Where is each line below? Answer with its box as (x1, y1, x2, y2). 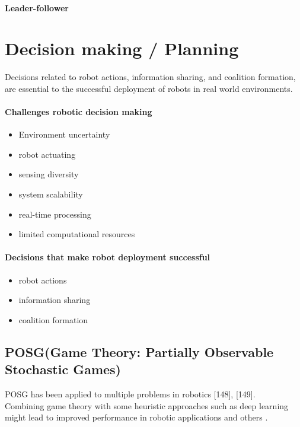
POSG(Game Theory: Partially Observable (5, 342, 274, 361)
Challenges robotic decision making (5, 106, 152, 118)
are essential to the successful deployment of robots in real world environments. (5, 82, 293, 94)
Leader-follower (5, 1, 69, 14)
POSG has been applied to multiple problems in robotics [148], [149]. (5, 388, 256, 400)
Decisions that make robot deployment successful (5, 251, 210, 263)
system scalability (18, 188, 83, 200)
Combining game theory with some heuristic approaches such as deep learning (5, 399, 289, 412)
